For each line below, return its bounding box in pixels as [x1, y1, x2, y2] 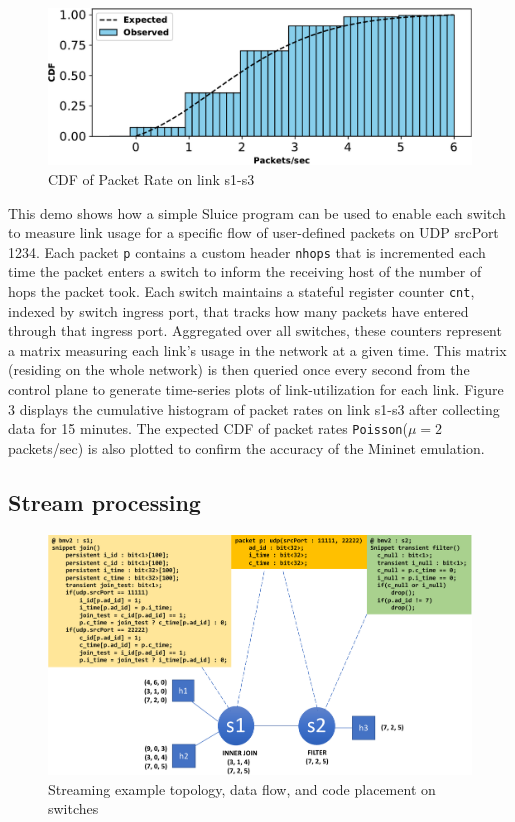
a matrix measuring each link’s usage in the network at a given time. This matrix [8, 339, 507, 360]
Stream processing [8, 486, 201, 517]
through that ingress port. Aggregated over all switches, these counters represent [8, 320, 502, 341]
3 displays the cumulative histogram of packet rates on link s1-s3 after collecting [8, 398, 500, 419]
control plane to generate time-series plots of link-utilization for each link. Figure [8, 379, 504, 399]
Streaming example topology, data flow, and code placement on [48, 778, 436, 799]
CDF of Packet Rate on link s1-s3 [48, 168, 255, 189]
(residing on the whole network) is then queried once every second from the [8, 359, 470, 380]
